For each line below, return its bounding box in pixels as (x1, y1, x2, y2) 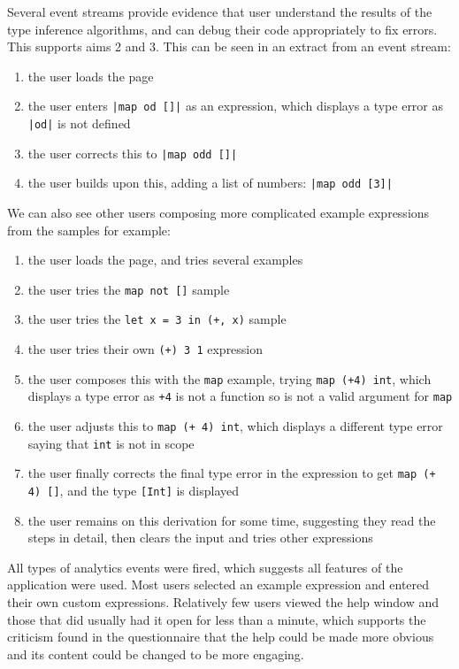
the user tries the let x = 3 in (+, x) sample (27, 310, 287, 328)
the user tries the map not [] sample (27, 280, 230, 298)
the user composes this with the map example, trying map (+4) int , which (27, 369, 432, 388)
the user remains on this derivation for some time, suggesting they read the (27, 511, 436, 529)
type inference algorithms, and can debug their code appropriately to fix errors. (7, 19, 438, 38)
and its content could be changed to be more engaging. (7, 644, 304, 663)
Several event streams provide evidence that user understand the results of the (7, 3, 432, 20)
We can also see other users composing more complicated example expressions (7, 204, 430, 221)
